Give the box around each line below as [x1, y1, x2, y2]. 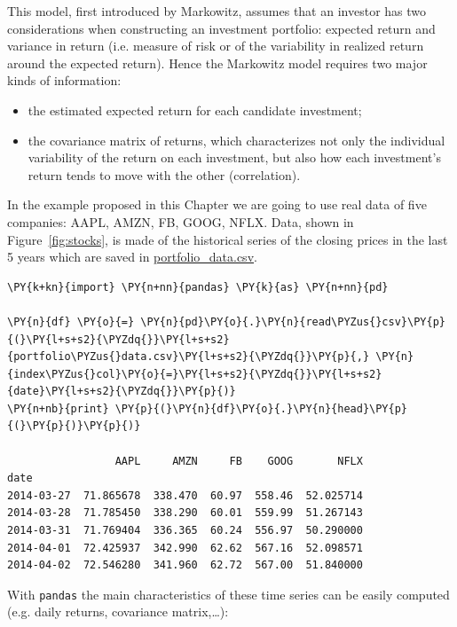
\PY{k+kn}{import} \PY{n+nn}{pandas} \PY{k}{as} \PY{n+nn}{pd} [7, 280, 389, 294]
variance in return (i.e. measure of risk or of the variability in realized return [7, 36, 424, 55]
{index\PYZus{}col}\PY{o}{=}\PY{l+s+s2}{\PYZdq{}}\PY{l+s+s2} [7, 367, 382, 380]
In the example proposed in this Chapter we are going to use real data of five [7, 195, 427, 214]
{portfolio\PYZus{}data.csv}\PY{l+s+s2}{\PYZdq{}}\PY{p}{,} [7, 350, 370, 364]
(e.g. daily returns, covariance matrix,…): [7, 602, 229, 621]
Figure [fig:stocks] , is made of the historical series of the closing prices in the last [7, 230, 448, 248]
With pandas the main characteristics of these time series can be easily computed [7, 584, 450, 603]
